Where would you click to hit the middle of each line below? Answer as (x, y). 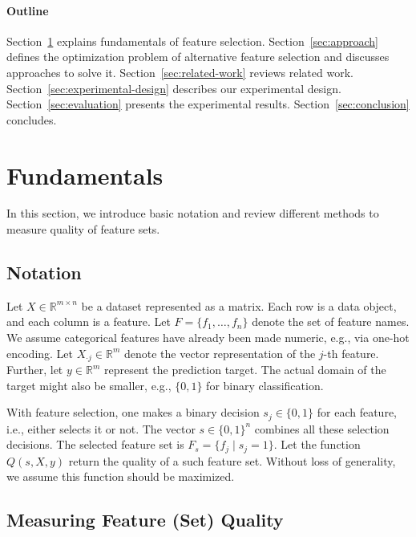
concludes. (32, 119)
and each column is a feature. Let (89, 321)
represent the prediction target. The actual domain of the (245, 370)
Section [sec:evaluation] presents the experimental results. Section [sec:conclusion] (208, 104)
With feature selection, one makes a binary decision (133, 412)
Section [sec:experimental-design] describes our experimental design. (174, 88)
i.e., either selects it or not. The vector (101, 428)
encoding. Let (40, 353)
